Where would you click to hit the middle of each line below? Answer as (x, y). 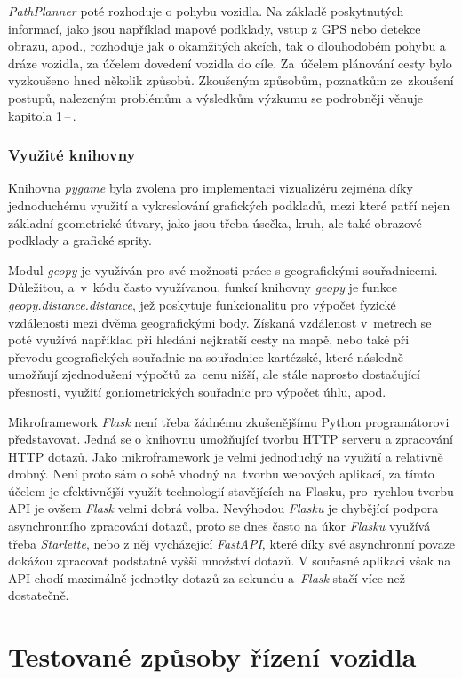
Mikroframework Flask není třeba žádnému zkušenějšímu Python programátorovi (229, 421)
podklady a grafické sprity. (80, 240)
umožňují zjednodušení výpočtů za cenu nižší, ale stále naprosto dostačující (215, 374)
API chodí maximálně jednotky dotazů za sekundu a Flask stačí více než (207, 577)
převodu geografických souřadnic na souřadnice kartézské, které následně (206, 356)
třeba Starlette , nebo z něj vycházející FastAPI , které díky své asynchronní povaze (232, 543)
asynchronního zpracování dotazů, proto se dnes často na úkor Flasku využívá (219, 526)
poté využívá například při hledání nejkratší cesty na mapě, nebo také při (209, 339)
